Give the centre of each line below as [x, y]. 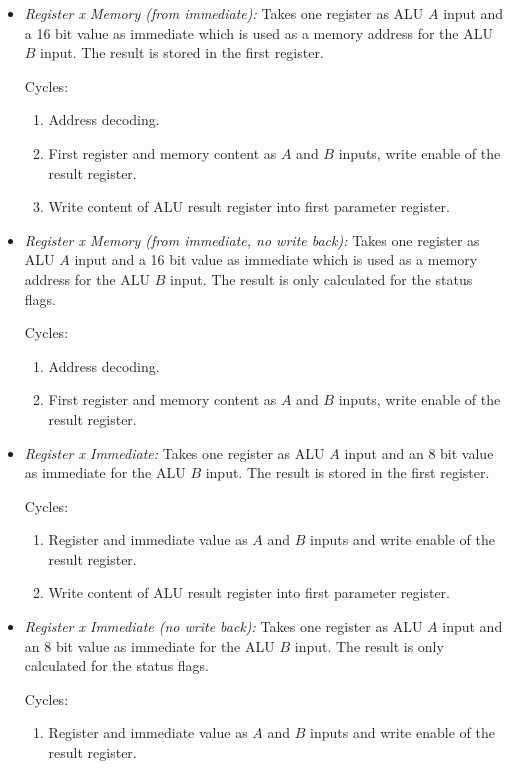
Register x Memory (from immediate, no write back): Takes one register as [252, 239]
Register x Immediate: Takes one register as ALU [174, 452]
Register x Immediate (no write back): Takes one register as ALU [223, 626]
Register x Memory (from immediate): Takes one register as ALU [224, 13]
